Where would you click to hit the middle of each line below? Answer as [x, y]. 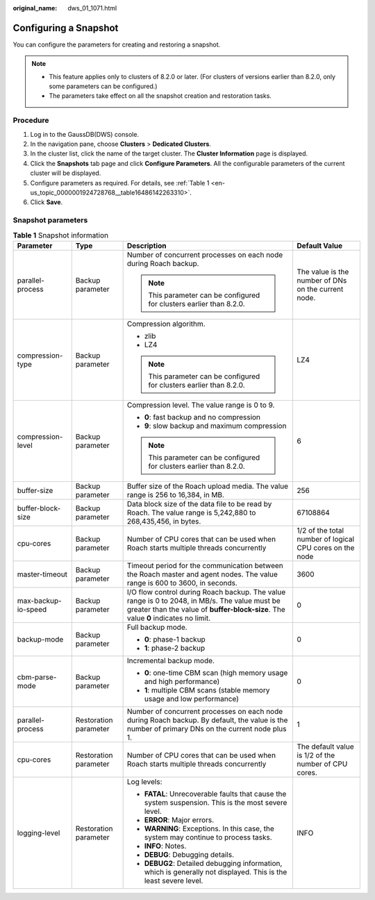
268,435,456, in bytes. [164, 521]
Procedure [31, 120]
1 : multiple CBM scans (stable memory [207, 690]
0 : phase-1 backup [175, 639]
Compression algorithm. [166, 324]
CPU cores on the [326, 547]
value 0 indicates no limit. [169, 618]
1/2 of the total [320, 530]
